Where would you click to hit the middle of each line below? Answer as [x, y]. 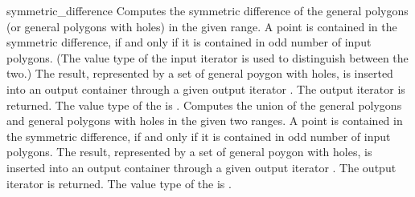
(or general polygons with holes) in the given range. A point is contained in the [202, 26]
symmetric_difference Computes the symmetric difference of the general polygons [207, 10]
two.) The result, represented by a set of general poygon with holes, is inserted [200, 73]
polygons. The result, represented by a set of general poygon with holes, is [189, 152]
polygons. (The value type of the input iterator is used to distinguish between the [207, 57]
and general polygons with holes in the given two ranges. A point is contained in [205, 121]
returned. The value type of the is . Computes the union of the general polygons [204, 105]
